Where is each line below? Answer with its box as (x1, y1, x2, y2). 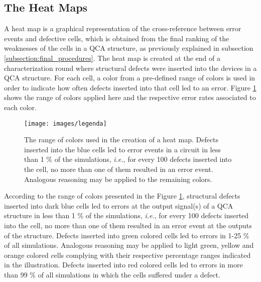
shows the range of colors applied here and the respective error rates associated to (4, 92, 256, 103)
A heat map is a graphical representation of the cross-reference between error (4, 23, 241, 34)
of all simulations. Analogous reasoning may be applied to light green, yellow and (4, 240, 254, 250)
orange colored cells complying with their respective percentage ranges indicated (4, 249, 251, 260)
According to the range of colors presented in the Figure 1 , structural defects (4, 191, 240, 201)
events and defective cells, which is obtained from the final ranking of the (4, 33, 229, 43)
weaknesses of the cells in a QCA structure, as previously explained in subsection (4, 43, 253, 53)
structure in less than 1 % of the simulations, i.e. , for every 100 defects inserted (4, 210, 249, 221)
